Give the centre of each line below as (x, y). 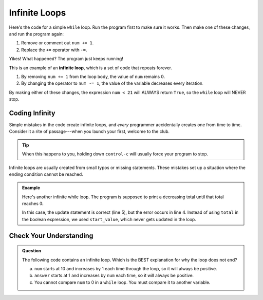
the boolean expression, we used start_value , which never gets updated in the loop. (109, 219)
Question (32, 251)
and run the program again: (37, 34)
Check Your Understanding (51, 235)
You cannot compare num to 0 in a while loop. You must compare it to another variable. (122, 282)
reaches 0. (33, 204)
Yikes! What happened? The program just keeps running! (66, 59)
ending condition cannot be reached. (46, 174)
